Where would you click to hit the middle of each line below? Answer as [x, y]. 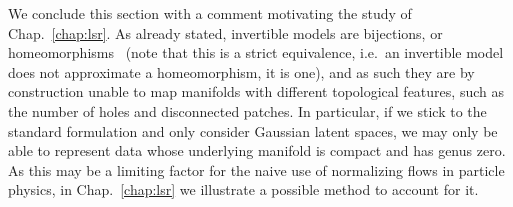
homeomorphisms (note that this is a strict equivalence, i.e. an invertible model [256, 52]
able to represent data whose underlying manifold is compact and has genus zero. [257, 150]
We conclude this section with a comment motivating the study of [210, 13]
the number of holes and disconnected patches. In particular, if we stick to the [247, 110]
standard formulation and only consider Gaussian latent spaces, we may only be [253, 130]
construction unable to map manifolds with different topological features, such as [256, 91]
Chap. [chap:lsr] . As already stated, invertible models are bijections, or [225, 32]
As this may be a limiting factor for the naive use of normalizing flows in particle [256, 169]
